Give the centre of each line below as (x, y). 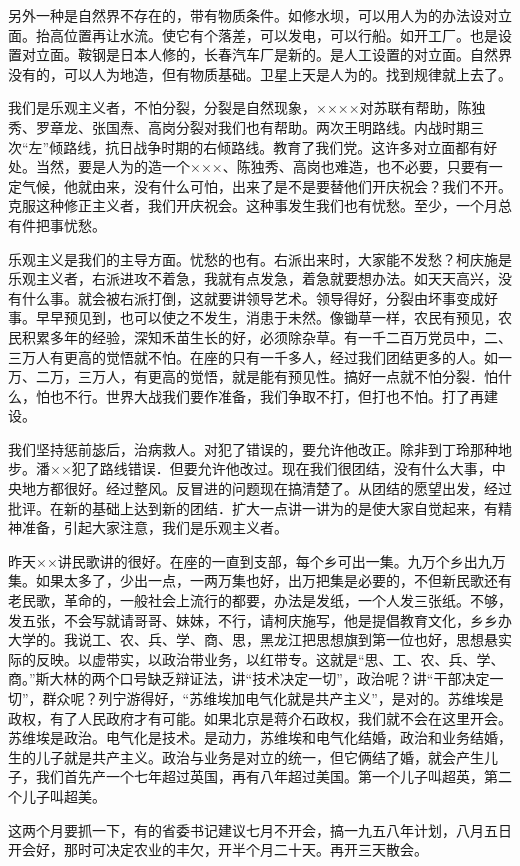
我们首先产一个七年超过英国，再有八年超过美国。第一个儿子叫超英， (259, 776)
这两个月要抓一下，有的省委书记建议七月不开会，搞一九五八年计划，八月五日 (260, 829)
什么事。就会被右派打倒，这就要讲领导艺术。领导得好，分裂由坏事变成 (252, 297)
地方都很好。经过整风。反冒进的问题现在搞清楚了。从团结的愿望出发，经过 (266, 488)
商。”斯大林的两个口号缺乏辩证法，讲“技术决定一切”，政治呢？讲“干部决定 (249, 678)
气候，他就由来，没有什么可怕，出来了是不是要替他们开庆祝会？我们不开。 (266, 185)
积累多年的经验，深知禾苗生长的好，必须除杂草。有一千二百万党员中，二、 (266, 336)
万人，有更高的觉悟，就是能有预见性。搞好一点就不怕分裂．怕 (294, 376)
